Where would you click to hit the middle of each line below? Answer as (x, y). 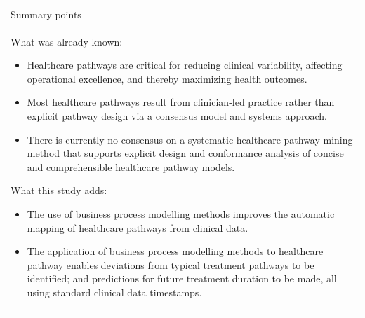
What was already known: (67, 41)
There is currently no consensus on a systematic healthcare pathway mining (190, 139)
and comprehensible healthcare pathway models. (131, 166)
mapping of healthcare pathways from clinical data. (138, 227)
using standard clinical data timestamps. (114, 292)
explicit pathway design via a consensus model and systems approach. (177, 115)
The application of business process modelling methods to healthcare (175, 251)
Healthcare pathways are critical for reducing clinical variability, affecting (185, 65)
